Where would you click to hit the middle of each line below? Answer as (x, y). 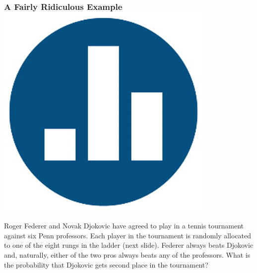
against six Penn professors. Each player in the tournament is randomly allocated (128, 235)
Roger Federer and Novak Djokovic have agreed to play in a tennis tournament (124, 226)
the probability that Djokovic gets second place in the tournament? (106, 264)
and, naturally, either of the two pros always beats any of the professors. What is (127, 254)
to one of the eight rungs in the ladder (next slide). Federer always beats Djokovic (129, 245)
